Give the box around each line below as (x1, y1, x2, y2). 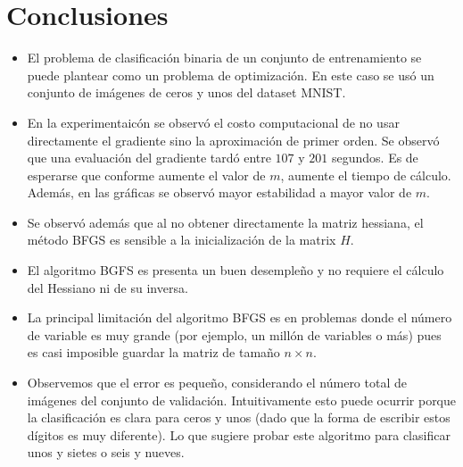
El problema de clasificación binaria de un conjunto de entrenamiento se (27, 48, 422, 67)
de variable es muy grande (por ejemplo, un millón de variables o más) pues (27, 325, 442, 344)
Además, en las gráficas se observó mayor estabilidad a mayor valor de (27, 183, 412, 202)
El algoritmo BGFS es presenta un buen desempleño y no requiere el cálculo (27, 261, 444, 279)
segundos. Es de (331, 148, 418, 167)
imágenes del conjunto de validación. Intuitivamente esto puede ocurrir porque (27, 390, 457, 409)
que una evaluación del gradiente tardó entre (27, 148, 271, 167)
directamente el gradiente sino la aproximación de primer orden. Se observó (27, 130, 440, 149)
